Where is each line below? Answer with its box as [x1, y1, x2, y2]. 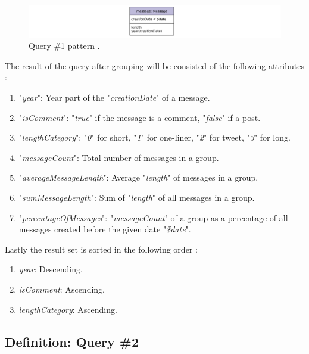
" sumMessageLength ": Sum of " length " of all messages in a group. [18, 191, 255, 203]
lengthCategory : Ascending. [18, 303, 117, 315]
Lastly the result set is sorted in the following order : [5, 243, 198, 255]
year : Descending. [18, 263, 83, 275]
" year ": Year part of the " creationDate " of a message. [18, 91, 210, 104]
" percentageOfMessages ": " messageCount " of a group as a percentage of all [18, 211, 288, 223]
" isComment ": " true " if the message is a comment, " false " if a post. [18, 111, 261, 123]
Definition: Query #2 [5, 332, 139, 350]
